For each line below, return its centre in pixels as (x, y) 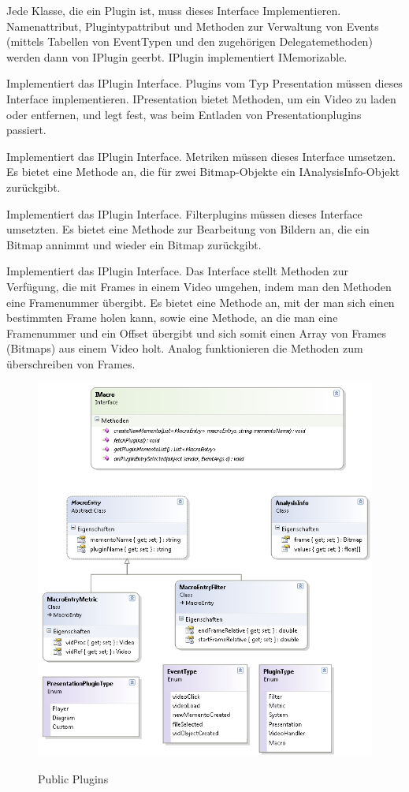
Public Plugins (73, 778)
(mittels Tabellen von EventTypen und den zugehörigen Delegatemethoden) (190, 41)
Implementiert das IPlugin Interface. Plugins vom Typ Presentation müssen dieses (204, 83)
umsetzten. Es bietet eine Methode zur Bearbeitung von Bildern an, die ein (188, 229)
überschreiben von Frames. (71, 363)
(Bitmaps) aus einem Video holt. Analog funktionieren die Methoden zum (185, 348)
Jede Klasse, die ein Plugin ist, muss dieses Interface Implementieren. (174, 10)
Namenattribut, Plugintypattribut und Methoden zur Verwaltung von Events (193, 26)
